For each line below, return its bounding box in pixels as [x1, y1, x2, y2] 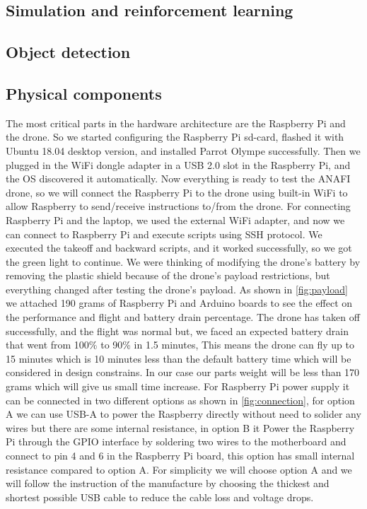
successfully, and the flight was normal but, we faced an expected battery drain [6, 323, 349, 338]
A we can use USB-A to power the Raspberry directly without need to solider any [6, 406, 361, 421]
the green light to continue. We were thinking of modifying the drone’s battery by [6, 254, 361, 269]
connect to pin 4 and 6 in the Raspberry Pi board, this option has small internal [6, 448, 355, 463]
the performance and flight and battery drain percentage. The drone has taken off [6, 310, 360, 324]
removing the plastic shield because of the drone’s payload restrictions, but [6, 268, 330, 283]
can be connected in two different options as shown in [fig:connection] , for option [6, 392, 355, 407]
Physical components [6, 82, 162, 104]
